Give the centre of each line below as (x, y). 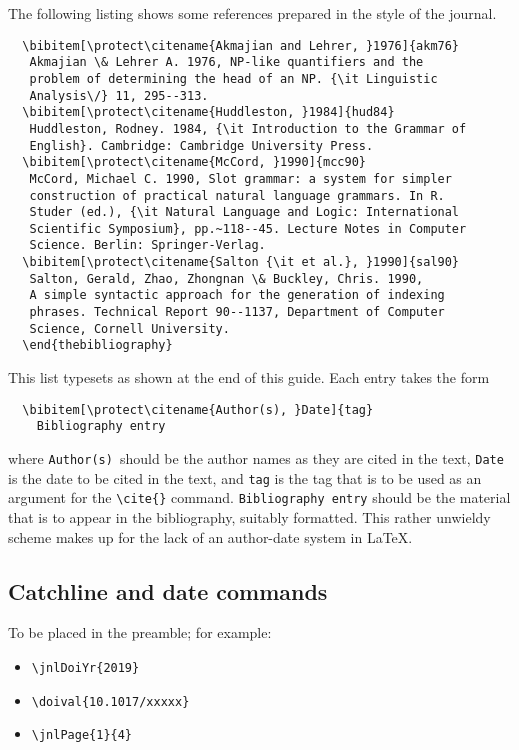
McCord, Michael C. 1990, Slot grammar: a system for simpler (240, 178)
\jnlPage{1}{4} (82, 735)
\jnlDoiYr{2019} (85, 667)
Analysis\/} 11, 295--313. (119, 95)
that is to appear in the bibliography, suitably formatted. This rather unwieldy (249, 516)
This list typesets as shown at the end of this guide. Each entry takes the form (249, 377)
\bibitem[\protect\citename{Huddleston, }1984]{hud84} (208, 112)
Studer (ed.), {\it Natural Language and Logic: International (244, 212)
